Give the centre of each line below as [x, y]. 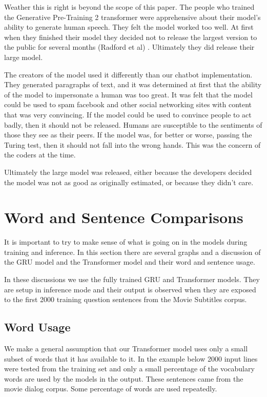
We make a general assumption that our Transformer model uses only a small [126, 348]
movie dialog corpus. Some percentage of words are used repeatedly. [111, 389]
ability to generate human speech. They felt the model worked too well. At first [129, 27]
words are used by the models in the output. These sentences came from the [124, 378]
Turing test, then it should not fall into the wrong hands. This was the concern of [132, 144]
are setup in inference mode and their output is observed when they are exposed [130, 289]
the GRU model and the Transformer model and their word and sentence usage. [130, 262]
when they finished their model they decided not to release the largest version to [131, 37]
